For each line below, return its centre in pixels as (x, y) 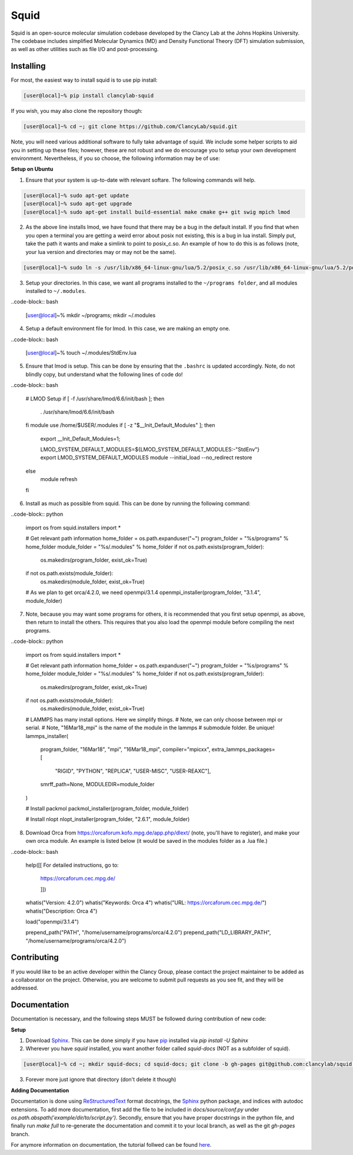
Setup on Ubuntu (32, 169)
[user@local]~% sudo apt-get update (76, 195)
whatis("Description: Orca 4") (61, 911)
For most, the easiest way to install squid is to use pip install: (84, 80)
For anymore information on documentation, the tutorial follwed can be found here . (111, 1145)
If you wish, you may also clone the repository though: (77, 111)
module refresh (59, 479)
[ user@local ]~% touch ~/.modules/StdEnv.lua (81, 352)
